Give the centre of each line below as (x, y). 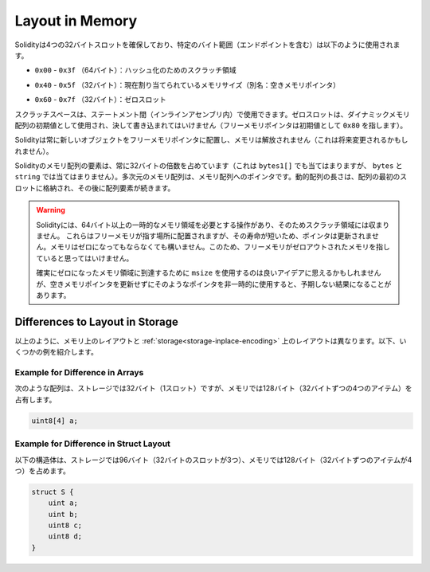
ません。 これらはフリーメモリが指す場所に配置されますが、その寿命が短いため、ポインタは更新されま (204, 236)
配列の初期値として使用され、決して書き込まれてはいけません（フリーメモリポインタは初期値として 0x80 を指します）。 (211, 125)
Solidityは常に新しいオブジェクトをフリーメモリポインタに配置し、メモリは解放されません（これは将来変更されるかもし (211, 140)
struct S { (53, 492)
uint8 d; (65, 537)
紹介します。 (77, 352)
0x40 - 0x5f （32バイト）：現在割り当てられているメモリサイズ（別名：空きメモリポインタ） (188, 84)
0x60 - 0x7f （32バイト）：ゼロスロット (100, 100)
